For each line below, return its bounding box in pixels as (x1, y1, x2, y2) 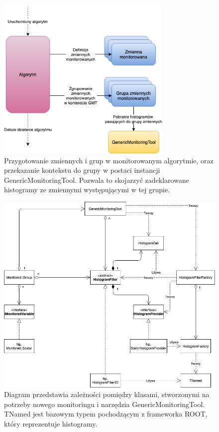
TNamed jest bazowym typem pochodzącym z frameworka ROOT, (4, 409, 208, 419)
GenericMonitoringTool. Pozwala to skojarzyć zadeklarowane (4, 174, 189, 185)
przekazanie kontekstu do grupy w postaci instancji (4, 165, 160, 175)
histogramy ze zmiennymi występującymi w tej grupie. (4, 184, 170, 195)
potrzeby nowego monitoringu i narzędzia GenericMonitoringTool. (4, 399, 205, 409)
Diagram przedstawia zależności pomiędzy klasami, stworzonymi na (4, 389, 210, 400)
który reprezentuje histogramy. (4, 419, 98, 429)
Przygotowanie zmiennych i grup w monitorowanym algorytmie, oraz (4, 155, 214, 165)
